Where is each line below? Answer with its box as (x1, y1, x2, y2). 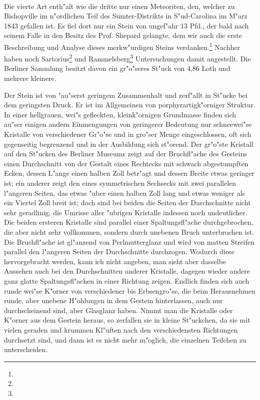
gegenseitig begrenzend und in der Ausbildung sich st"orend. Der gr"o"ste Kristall (4, 138, 253, 149)
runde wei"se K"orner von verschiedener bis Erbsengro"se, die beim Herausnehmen (4, 285, 255, 296)
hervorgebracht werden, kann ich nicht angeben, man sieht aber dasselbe (4, 256, 226, 266)
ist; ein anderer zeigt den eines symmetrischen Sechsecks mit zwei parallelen (4, 178, 236, 188)
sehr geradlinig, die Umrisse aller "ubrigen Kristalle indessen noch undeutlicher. (4, 207, 247, 217)
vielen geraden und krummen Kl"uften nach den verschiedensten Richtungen (4, 324, 238, 335)
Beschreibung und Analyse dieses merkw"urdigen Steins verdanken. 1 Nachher (4, 40, 240, 52)
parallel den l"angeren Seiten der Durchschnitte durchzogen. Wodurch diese (4, 246, 234, 257)
